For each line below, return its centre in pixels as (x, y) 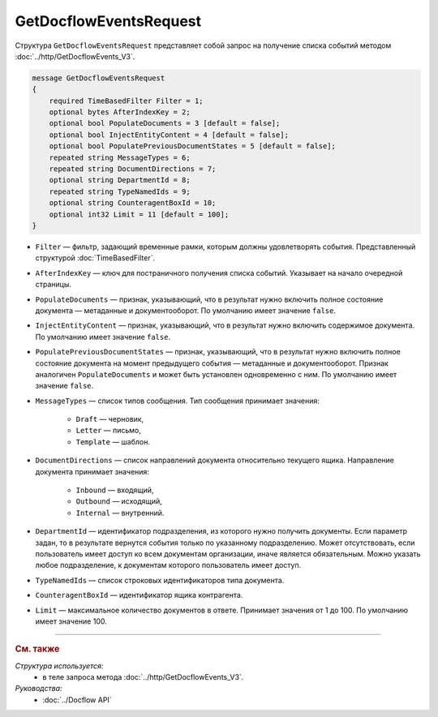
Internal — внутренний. (120, 513)
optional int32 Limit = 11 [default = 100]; (139, 214)
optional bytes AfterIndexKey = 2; (120, 112)
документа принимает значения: (92, 471)
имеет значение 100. (71, 621)
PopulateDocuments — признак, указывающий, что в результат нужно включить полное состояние (209, 299)
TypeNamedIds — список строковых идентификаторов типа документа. (160, 580)
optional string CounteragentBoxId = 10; (133, 203)
